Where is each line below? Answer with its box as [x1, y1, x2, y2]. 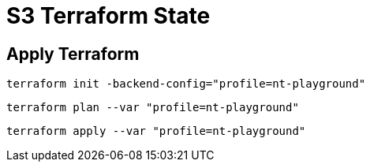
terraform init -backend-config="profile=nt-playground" [6, 77, 366, 91]
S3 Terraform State [6, 2, 211, 29]
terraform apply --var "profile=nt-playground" [6, 125, 306, 138]
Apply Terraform [6, 43, 140, 64]
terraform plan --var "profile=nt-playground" [6, 101, 299, 114]
